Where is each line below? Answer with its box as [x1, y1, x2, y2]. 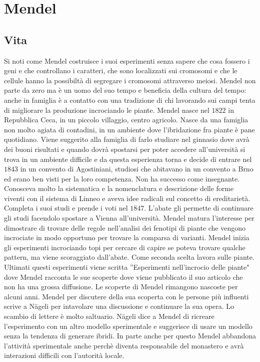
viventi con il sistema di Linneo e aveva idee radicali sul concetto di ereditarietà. [4, 193, 250, 203]
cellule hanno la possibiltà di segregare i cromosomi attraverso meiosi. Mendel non [4, 75, 256, 85]
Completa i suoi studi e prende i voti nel [4, 203, 128, 213]
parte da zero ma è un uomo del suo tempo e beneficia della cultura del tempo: [4, 85, 246, 95]
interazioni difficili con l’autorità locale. [4, 350, 124, 360]
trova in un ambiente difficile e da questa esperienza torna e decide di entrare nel [4, 153, 252, 164]
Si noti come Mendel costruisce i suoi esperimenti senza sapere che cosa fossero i [4, 55, 250, 66]
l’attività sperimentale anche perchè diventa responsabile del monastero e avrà [4, 340, 244, 350]
